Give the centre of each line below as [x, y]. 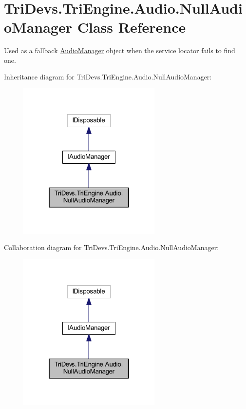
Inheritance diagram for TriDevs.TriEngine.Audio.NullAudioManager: [108, 76]
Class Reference [132, 27]
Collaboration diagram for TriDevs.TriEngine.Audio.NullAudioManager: [112, 247]
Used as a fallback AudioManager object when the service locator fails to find [120, 50]
